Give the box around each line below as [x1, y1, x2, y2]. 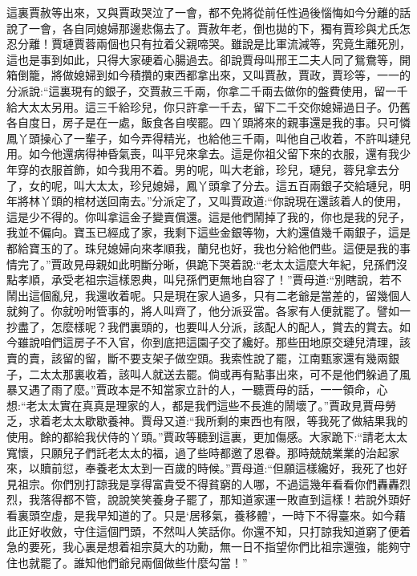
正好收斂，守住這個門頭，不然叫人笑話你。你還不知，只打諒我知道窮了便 [17, 522, 399, 539]
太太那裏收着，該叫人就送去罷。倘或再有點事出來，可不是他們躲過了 [39, 365, 399, 382]
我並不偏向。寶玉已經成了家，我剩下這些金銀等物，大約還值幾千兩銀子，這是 [6, 224, 411, 241]
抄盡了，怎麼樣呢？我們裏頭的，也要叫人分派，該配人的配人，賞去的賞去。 [6, 318, 399, 335]
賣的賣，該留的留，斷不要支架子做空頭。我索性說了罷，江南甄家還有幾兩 [6, 350, 388, 367]
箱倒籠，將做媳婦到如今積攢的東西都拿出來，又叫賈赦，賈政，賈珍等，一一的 [6, 67, 411, 83]
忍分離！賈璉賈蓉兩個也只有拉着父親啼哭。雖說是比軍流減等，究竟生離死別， [6, 35, 411, 52]
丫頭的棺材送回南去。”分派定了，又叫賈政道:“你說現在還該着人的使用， [39, 193, 408, 209]
